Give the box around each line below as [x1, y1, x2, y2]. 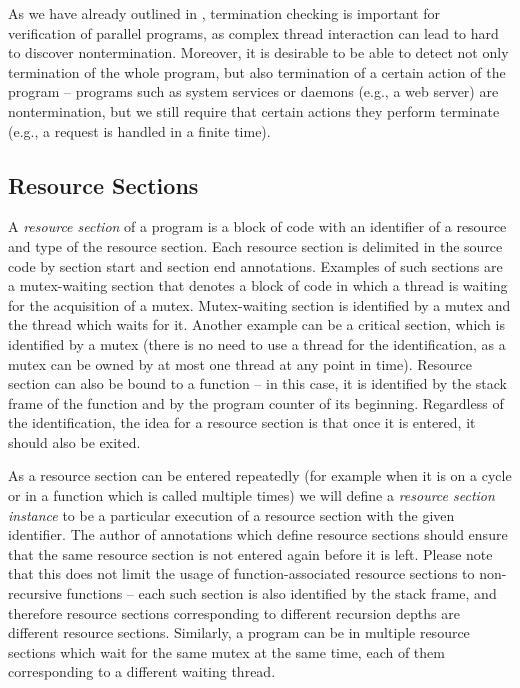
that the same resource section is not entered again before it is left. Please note [8, 543, 493, 564]
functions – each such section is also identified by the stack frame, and [66, 583, 497, 604]
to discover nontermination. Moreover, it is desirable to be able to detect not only [8, 42, 509, 63]
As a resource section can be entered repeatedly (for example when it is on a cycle [8, 465, 512, 486]
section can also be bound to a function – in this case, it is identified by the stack [8, 373, 507, 394]
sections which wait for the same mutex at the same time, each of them [8, 641, 445, 662]
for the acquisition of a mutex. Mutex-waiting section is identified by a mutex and [8, 294, 511, 315]
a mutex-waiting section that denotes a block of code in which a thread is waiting [8, 275, 508, 296]
